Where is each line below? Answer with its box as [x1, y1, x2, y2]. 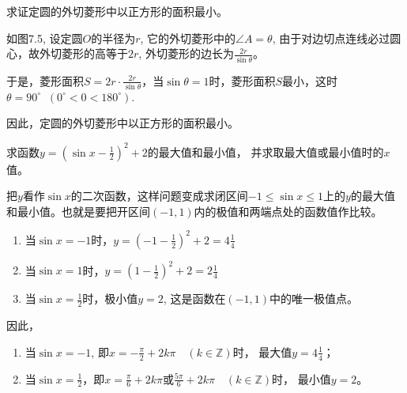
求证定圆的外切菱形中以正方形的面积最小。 [6, 3, 228, 19]
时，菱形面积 [209, 72, 276, 89]
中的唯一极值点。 [269, 290, 359, 307]
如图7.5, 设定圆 [6, 29, 83, 46]
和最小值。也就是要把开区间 [6, 202, 150, 219]
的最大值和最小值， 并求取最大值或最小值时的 [147, 143, 384, 160]
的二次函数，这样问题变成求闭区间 [70, 187, 248, 204]
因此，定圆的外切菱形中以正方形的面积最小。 [6, 115, 239, 131]
